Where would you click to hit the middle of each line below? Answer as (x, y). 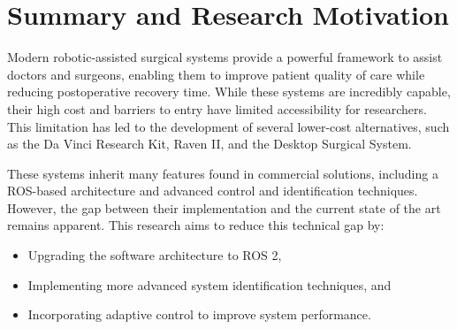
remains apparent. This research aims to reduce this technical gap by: (196, 225)
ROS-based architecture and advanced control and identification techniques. (213, 191)
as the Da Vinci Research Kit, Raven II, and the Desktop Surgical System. (209, 144)
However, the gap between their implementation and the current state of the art (224, 207)
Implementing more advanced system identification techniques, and (209, 284)
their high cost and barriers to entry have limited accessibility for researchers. (217, 108)
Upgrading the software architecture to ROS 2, (155, 255)
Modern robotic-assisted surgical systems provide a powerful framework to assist (225, 57)
